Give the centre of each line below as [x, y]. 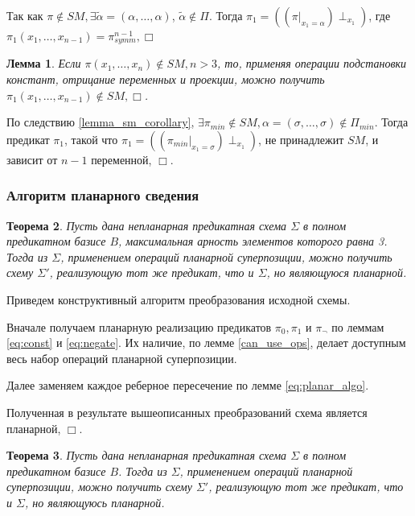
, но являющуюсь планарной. [95, 502]
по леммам [358, 326]
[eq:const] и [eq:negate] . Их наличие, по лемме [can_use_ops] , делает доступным [206, 343]
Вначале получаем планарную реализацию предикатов [139, 326]
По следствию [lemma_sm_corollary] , [101, 122]
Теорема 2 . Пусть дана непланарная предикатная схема [147, 225]
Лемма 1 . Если [44, 63]
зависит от [32, 159]
